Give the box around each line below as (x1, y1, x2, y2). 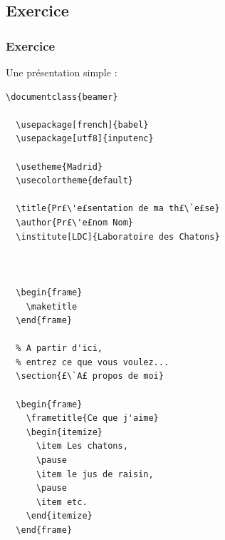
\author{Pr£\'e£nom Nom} (16, 217, 133, 228)
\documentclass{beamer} (6, 91, 118, 102)
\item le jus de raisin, (36, 469, 154, 479)
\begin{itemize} (26, 427, 103, 437)
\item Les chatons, (36, 441, 128, 452)
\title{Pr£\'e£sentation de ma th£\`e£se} (16, 203, 220, 214)
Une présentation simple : (6, 65, 117, 79)
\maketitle (26, 301, 78, 312)
